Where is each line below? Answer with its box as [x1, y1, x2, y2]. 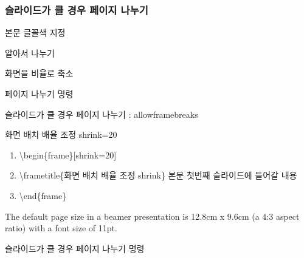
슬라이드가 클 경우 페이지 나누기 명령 [5, 242, 145, 254]
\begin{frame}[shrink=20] [19, 148, 117, 161]
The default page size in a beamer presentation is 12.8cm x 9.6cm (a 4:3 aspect [5, 209, 300, 222]
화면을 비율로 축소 [5, 67, 74, 80]
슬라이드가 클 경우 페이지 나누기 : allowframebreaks [5, 107, 198, 120]
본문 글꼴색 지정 [5, 26, 66, 39]
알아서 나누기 [5, 46, 55, 59]
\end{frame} [19, 189, 67, 202]
